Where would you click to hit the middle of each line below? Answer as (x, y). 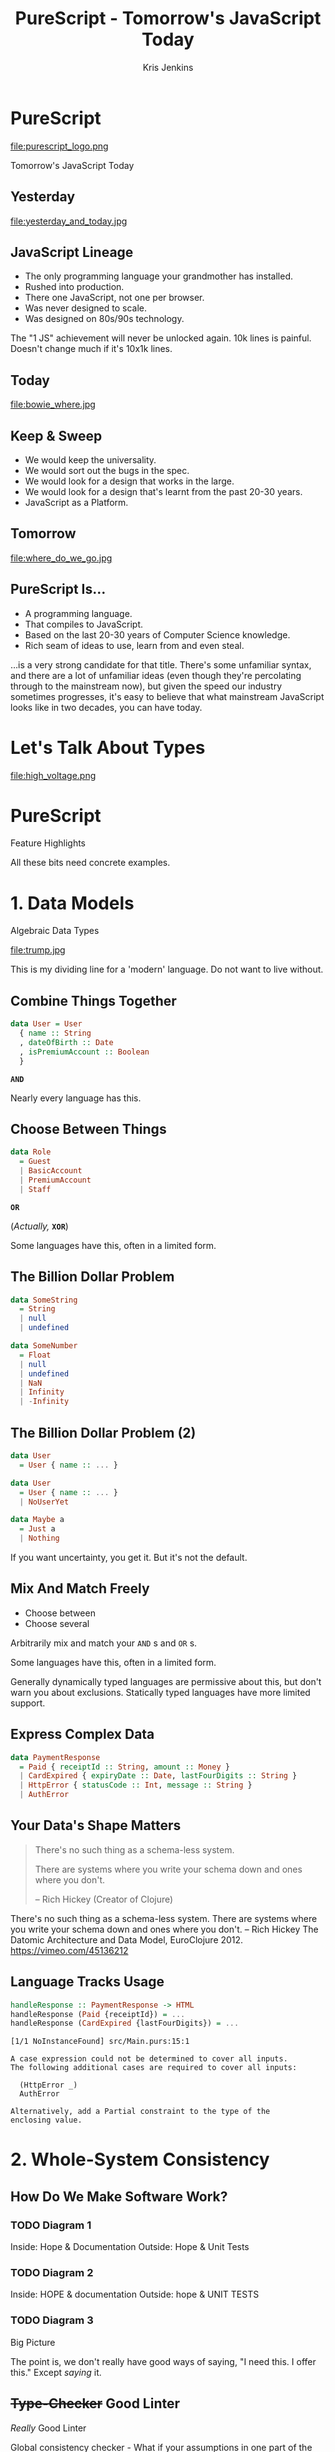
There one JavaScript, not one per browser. (114, 298)
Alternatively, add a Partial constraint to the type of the (140, 2112)
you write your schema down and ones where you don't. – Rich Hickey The (164, 1929)
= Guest (35, 1162)
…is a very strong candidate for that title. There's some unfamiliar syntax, (161, 664)
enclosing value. (46, 2120)
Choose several (57, 1623)
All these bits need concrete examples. (90, 863)
